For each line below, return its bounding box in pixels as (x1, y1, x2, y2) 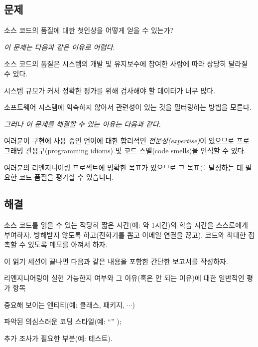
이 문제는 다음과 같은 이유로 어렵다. (4, 41, 115, 52)
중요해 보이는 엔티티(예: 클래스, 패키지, (4, 299, 125, 310)
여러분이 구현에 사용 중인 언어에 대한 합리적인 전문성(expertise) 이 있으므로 (4, 135, 235, 146)
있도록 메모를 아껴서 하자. (27, 239, 108, 250)
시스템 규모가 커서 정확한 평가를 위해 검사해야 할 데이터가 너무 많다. (4, 85, 216, 95)
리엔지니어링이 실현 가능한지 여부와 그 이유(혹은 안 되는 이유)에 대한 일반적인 (4, 273, 245, 283)
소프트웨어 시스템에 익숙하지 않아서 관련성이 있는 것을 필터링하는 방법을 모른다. (4, 102, 252, 112)
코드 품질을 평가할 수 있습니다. (19, 172, 114, 182)
